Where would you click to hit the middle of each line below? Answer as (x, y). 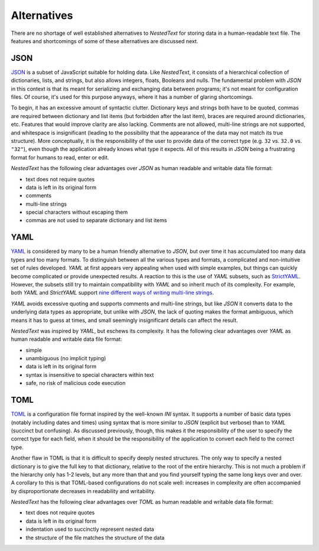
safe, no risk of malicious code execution (76, 383)
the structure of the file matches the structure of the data (95, 537)
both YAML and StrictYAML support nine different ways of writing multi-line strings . (112, 293)
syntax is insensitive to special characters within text (90, 374)
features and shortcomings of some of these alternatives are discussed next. (105, 41)
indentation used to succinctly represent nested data (90, 529)
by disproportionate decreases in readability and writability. (83, 491)
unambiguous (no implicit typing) (66, 358)
